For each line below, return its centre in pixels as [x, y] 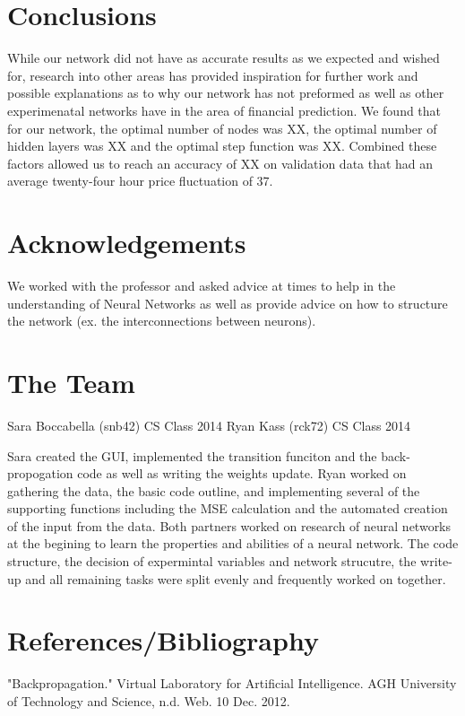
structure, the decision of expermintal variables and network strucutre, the [212, 561]
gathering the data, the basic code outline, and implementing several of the [214, 490]
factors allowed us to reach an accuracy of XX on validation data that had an [220, 163]
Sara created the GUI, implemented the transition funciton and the [192, 455]
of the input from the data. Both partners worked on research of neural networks [229, 525]
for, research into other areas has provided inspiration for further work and [213, 75]
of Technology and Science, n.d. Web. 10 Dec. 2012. [149, 700]
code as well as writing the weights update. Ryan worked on [242, 473]
